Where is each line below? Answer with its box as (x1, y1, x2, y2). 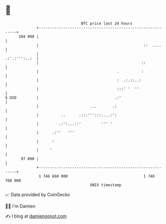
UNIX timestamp (90, 182, 122, 188)
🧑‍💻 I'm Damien (5, 203, 36, 209)
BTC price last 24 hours (81, 21, 133, 26)
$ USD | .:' (5, 95, 122, 100)
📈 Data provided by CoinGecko (5, 192, 70, 198)
